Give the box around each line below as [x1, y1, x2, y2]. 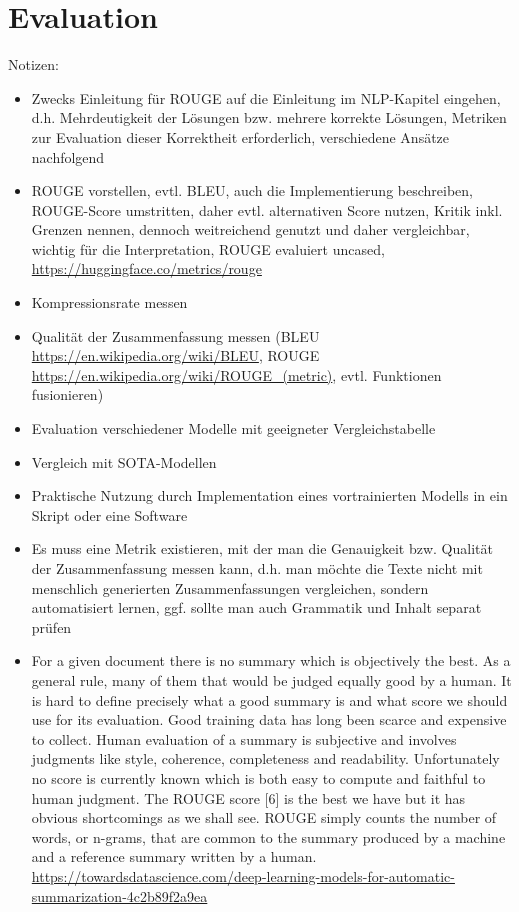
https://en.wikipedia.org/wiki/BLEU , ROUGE [31, 345, 320, 366]
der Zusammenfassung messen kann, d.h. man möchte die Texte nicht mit [31, 558, 483, 578]
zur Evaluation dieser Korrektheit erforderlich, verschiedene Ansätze [31, 126, 450, 147]
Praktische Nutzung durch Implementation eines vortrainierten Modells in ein [31, 485, 508, 506]
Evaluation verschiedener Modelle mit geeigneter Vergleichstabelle [31, 418, 436, 439]
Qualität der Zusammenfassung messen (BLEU [31, 325, 320, 346]
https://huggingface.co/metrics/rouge [31, 258, 262, 279]
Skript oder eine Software [31, 504, 188, 525]
